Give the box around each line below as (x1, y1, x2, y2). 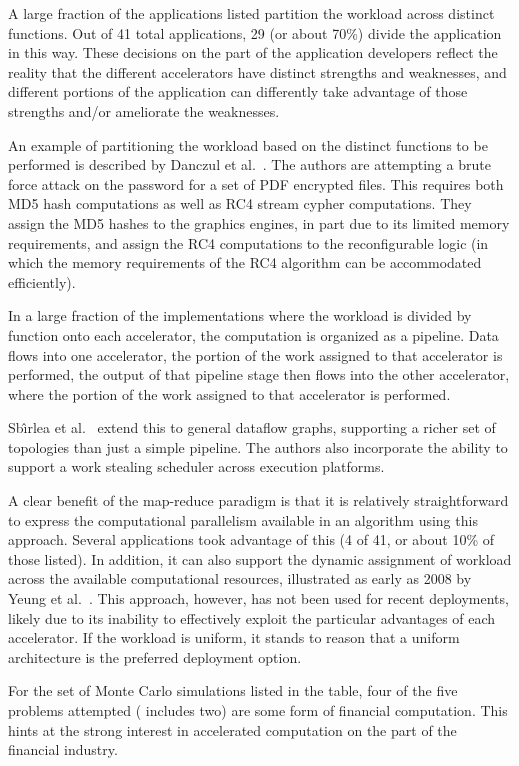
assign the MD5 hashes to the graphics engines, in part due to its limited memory (8, 212, 510, 233)
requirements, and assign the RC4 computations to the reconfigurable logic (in (8, 232, 489, 253)
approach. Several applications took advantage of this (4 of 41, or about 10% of (8, 529, 495, 550)
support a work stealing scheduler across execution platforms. (8, 456, 385, 477)
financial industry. (8, 739, 118, 760)
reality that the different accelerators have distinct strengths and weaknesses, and (8, 61, 507, 82)
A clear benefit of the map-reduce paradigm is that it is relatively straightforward (8, 490, 509, 511)
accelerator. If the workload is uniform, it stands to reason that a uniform (8, 627, 460, 648)
